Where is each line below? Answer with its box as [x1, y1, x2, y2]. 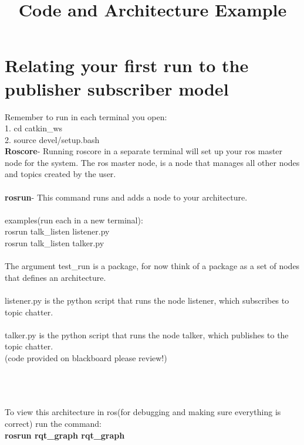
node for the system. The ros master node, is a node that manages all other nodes [5, 156, 300, 168]
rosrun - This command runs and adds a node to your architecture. [5, 191, 248, 203]
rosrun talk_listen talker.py [5, 237, 104, 249]
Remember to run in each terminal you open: [5, 110, 167, 123]
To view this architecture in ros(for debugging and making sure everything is [5, 406, 281, 418]
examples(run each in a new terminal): [5, 213, 143, 226]
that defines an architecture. [5, 271, 106, 283]
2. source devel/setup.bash [5, 133, 100, 145]
